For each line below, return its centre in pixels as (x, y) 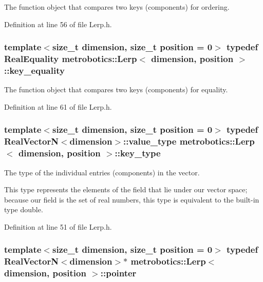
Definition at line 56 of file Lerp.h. (58, 24)
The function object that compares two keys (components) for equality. (116, 89)
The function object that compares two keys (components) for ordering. (117, 7)
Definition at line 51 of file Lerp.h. (58, 226)
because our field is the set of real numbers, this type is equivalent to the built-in (132, 199)
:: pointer (118, 273)
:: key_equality (34, 70)
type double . (24, 209)
